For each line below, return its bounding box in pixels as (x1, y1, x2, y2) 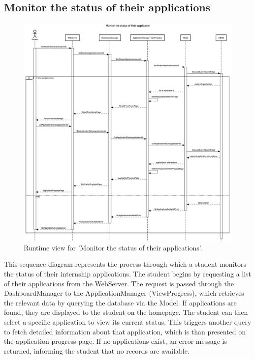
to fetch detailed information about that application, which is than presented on (4, 326, 246, 336)
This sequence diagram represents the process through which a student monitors (4, 259, 246, 269)
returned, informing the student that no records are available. (4, 345, 190, 356)
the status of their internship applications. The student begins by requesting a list (4, 269, 252, 279)
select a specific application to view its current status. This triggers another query (4, 316, 252, 327)
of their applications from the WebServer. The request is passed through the (4, 278, 234, 288)
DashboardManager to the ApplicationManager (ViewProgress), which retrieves (4, 288, 244, 298)
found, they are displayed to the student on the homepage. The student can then (4, 307, 248, 317)
